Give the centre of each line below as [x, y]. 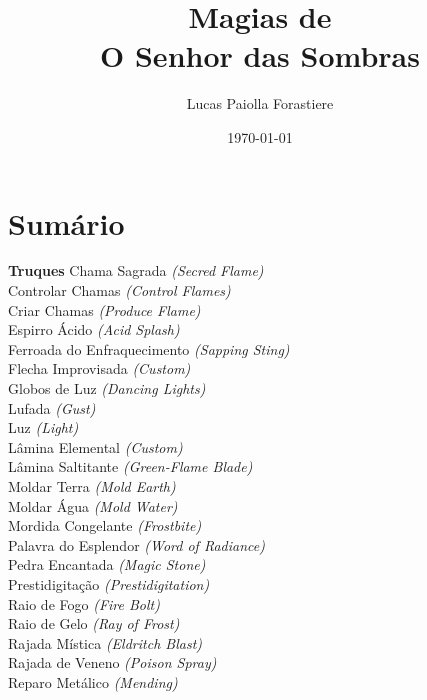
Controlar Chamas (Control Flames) [119, 290]
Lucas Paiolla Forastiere [260, 103]
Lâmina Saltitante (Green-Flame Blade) [130, 466]
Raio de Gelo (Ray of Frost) [94, 623]
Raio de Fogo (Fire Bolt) [84, 603]
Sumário [66, 222]
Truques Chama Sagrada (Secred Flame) [136, 270]
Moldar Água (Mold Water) [93, 505]
